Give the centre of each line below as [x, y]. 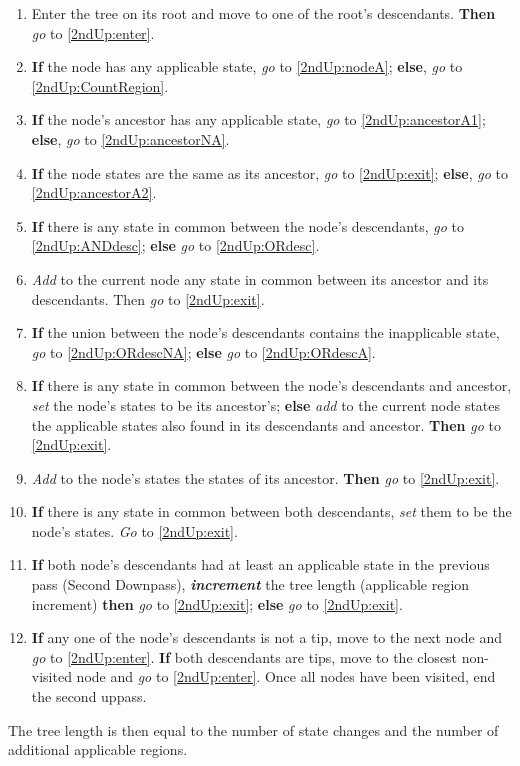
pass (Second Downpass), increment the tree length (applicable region [250, 584]
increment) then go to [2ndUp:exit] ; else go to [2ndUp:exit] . [217, 603]
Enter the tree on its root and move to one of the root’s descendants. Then [263, 13]
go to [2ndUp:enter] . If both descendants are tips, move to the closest [244, 656]
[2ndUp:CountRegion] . [100, 85]
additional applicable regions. [98, 749]
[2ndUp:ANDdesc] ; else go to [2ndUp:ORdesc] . [175, 245]
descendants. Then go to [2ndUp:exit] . [148, 298]
